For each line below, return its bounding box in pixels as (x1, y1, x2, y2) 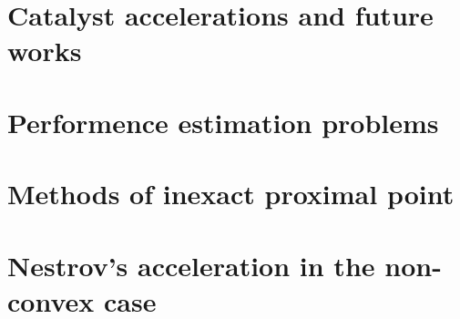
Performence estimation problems (7, 103, 439, 140)
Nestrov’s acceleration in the (7, 246, 375, 283)
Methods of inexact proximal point (7, 175, 455, 212)
